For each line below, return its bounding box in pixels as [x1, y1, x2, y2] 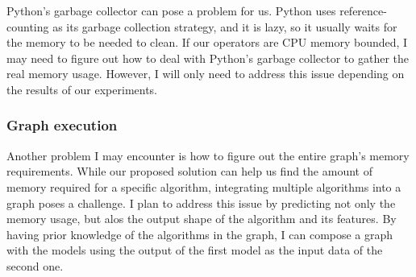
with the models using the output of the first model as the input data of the [6, 242, 383, 258]
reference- [339, 2, 387, 19]
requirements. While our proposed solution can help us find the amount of [6, 163, 372, 180]
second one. [6, 257, 64, 274]
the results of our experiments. [6, 81, 158, 97]
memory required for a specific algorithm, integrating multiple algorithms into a [6, 178, 401, 195]
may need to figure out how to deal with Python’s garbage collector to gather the [6, 49, 409, 66]
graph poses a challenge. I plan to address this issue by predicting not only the [6, 194, 396, 211]
